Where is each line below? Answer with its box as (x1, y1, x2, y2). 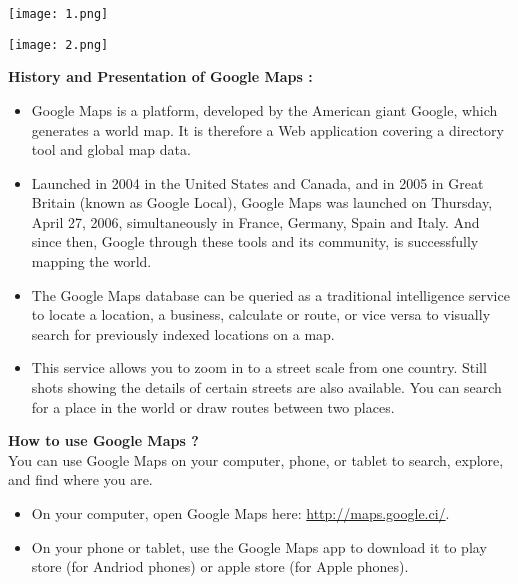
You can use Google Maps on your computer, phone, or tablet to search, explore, (8, 449, 504, 470)
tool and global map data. (31, 139, 191, 160)
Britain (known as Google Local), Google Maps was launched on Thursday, (31, 192, 493, 213)
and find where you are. (8, 469, 153, 490)
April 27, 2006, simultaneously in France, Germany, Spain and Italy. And (31, 211, 480, 232)
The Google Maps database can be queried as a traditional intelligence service (31, 284, 510, 305)
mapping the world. (31, 251, 152, 272)
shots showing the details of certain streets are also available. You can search (31, 377, 502, 398)
